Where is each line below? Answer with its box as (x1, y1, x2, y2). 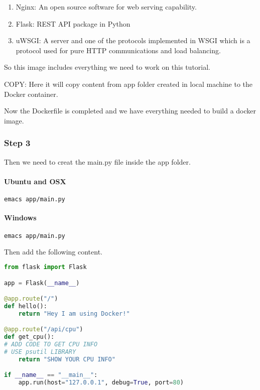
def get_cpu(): (4, 333, 55, 341)
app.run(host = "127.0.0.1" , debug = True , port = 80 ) (18, 379, 184, 386)
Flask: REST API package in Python (16, 18, 131, 29)
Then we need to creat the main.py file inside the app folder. (4, 156, 191, 167)
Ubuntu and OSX (4, 176, 66, 186)
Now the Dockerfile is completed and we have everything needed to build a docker (4, 105, 256, 116)
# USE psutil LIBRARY (4, 348, 76, 356)
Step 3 (4, 137, 31, 149)
